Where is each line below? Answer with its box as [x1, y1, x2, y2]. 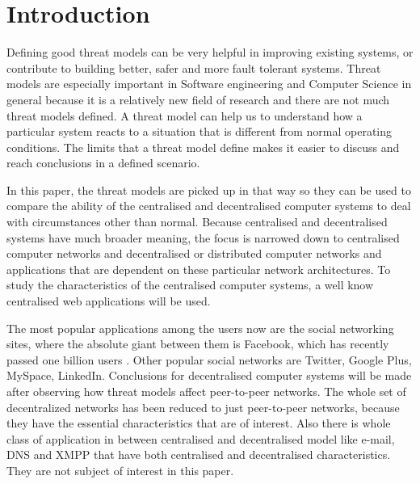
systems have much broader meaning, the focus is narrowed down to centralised [6, 229, 400, 246]
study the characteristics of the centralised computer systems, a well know [6, 276, 374, 293]
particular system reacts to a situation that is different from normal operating [6, 123, 393, 140]
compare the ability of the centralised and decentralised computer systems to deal [6, 197, 411, 214]
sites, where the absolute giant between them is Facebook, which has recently [6, 335, 389, 352]
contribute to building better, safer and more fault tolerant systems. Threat [6, 59, 381, 76]
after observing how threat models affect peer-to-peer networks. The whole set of [6, 383, 406, 399]
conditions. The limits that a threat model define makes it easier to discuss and [6, 138, 400, 155]
